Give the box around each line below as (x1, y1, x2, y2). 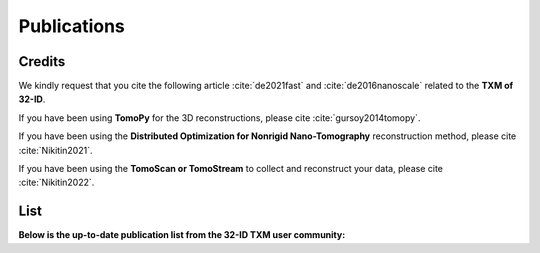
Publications (18, 15, 125, 37)
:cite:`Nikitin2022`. (18, 176, 95, 189)
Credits (18, 53, 66, 70)
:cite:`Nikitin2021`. (18, 144, 93, 156)
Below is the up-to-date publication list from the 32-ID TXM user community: (18, 229, 346, 241)
